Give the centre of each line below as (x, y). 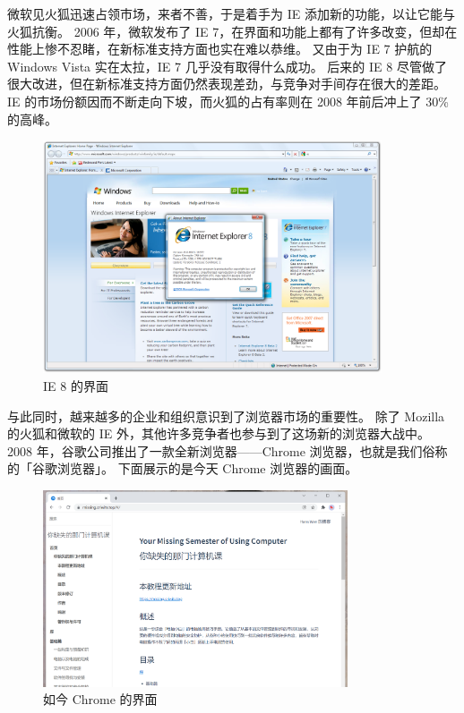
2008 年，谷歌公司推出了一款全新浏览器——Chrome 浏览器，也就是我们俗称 (228, 450)
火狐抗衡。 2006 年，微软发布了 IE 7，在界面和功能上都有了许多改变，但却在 (232, 31)
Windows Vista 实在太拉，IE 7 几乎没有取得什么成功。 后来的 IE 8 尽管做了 (227, 66)
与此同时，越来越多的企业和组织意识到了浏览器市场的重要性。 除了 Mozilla (226, 416)
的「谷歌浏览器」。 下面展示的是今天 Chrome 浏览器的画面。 (183, 468)
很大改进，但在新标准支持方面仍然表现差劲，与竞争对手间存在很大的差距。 (227, 84)
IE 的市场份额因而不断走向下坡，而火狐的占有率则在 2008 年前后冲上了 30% (228, 101)
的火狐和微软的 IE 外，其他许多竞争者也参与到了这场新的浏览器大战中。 (219, 433)
